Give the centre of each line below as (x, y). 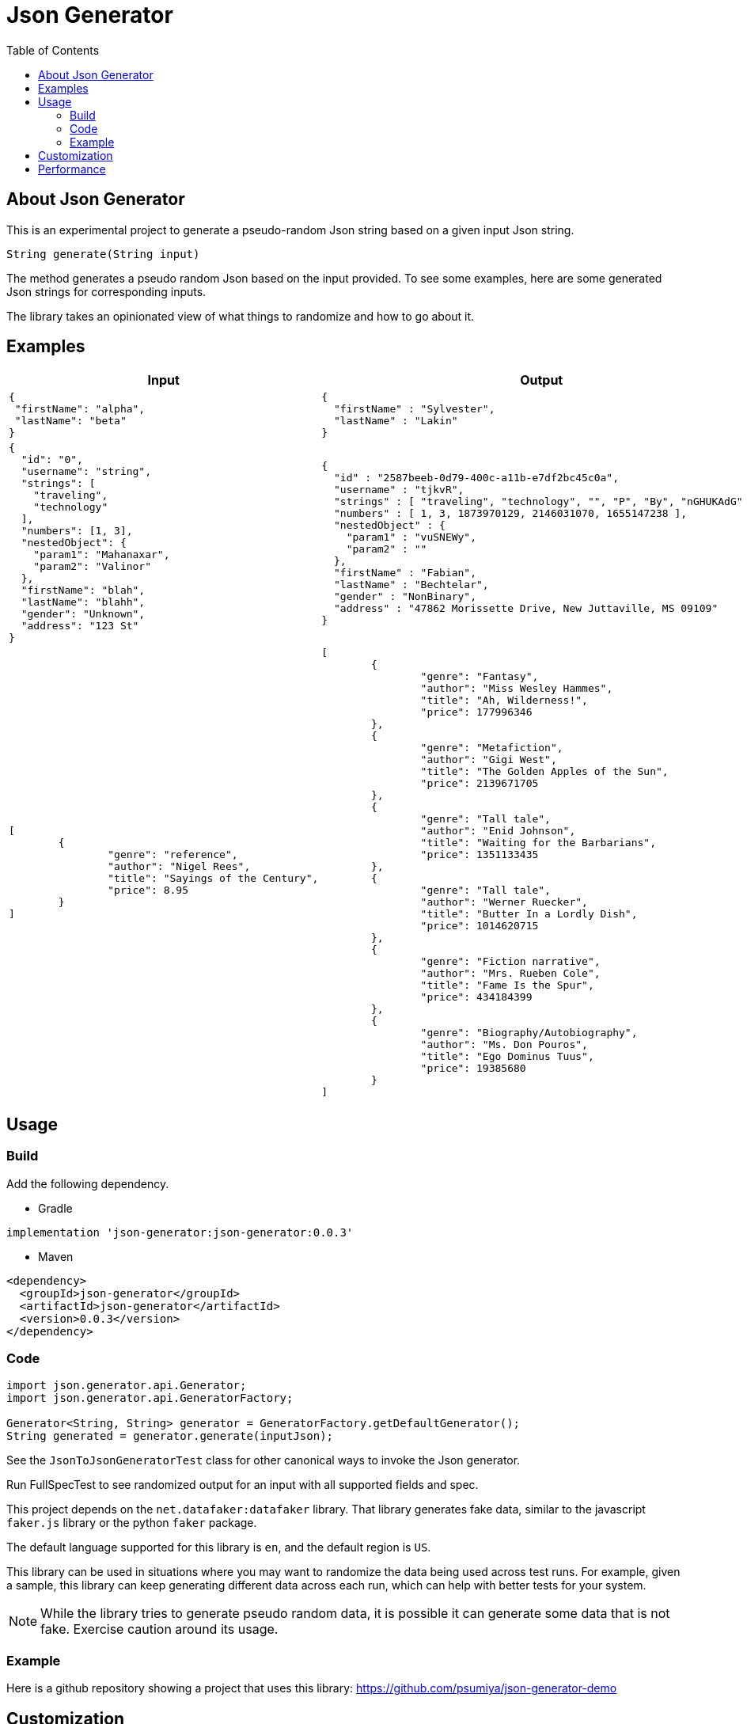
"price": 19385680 (473, 1069)
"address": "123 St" (80, 626)
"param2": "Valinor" (93, 567)
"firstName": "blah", (83, 590)
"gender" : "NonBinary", (405, 596)
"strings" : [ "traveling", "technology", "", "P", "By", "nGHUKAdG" (538, 501)
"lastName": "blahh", (83, 602)
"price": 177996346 (476, 712)
